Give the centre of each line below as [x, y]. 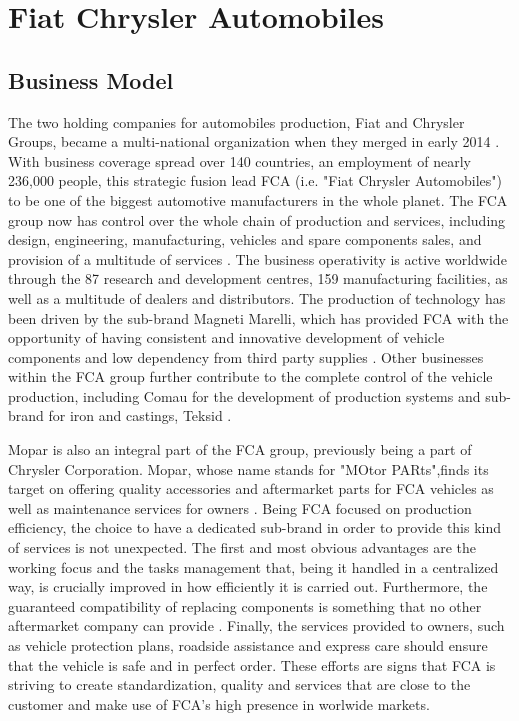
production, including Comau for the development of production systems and [244, 395]
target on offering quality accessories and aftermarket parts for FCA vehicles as [251, 488]
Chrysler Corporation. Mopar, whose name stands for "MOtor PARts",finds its [248, 468]
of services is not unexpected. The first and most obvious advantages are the [242, 547]
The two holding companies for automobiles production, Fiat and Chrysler [236, 121]
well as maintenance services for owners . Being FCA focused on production [240, 507]
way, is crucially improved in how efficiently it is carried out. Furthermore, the [248, 586]
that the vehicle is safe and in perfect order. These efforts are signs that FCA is [252, 664]
